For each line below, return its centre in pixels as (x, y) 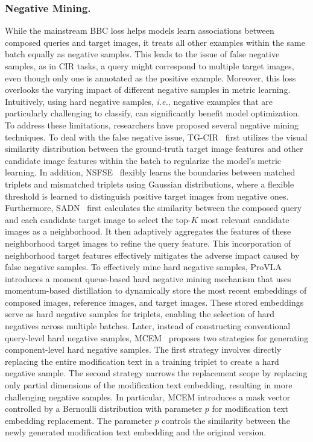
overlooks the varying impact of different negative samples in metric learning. (148, 90)
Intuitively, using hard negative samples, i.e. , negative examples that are (139, 101)
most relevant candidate (245, 219)
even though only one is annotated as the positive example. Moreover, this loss (150, 77)
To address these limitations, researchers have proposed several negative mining (152, 125)
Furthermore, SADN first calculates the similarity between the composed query (153, 208)
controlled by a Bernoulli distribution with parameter (104, 409)
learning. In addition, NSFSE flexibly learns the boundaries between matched (150, 172)
